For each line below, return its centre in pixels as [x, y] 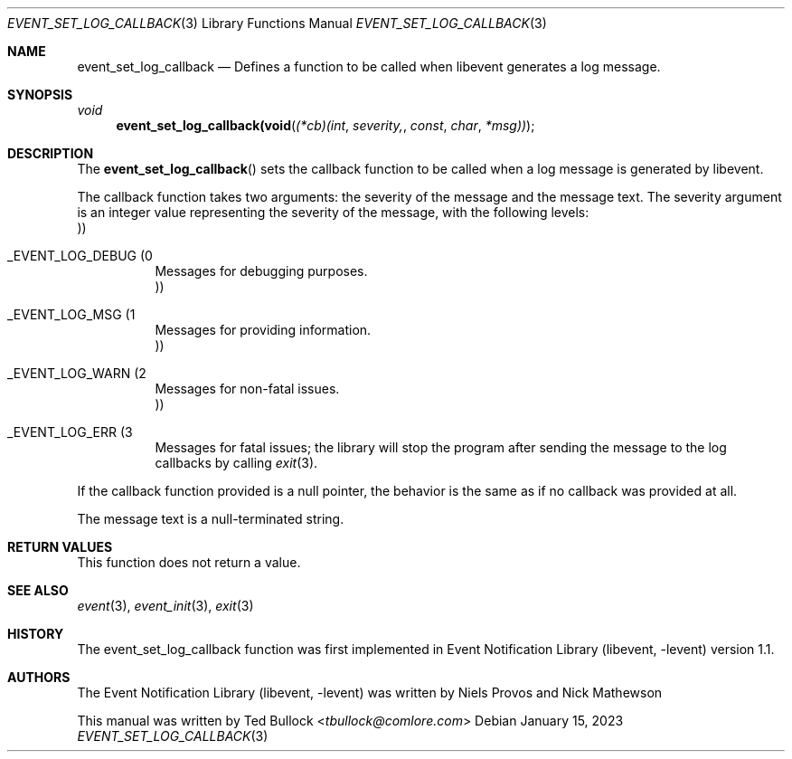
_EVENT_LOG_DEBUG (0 [80, 256]
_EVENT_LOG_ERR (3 [70, 432]
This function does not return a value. [189, 562]
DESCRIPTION [51, 153]
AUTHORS [39, 677]
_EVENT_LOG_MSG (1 [71, 314]
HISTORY [36, 634]
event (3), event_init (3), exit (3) [165, 606]
